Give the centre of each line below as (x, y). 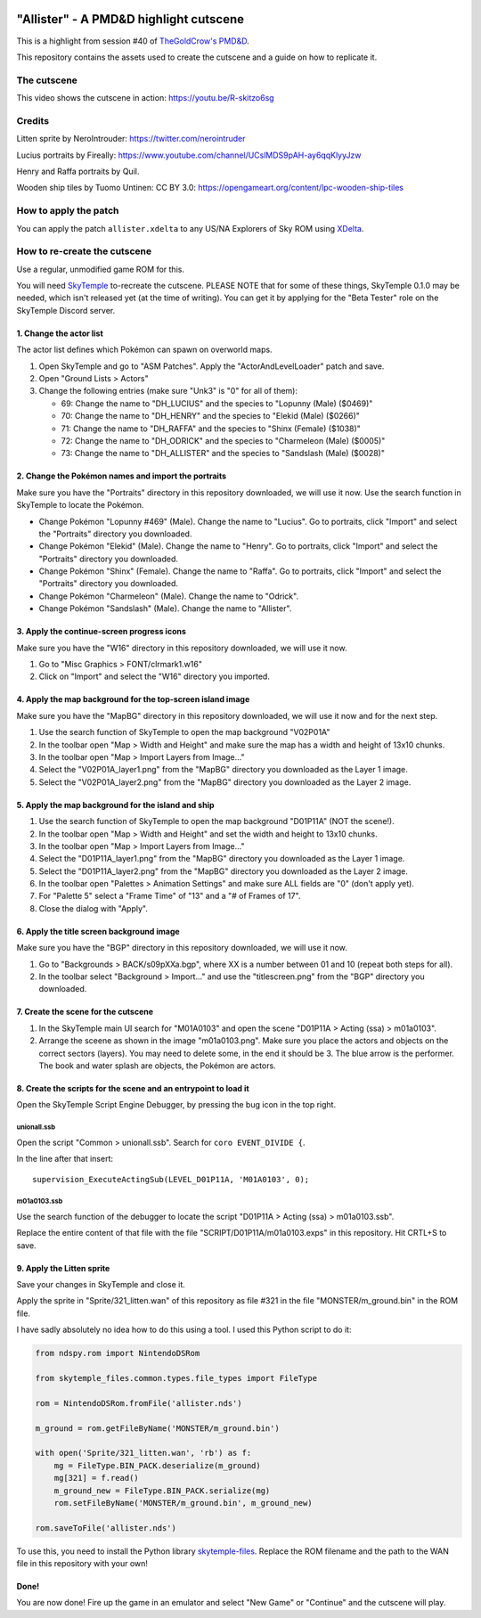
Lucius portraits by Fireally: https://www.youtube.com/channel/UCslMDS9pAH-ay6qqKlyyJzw (189, 155)
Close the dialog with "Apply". (94, 908)
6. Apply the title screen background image (98, 931)
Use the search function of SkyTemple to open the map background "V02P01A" (184, 732)
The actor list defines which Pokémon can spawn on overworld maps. (144, 350)
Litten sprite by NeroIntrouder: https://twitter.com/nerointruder (131, 139)
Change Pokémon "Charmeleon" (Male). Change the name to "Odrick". (168, 596)
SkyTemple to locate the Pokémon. (80, 505)
